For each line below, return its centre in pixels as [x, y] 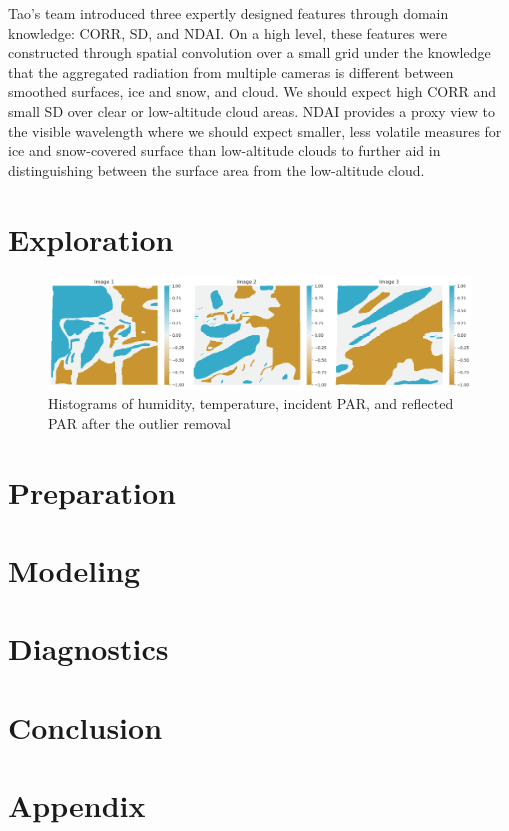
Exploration [91, 238]
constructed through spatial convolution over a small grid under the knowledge [249, 52]
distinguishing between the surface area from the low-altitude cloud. [216, 169]
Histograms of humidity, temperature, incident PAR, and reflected [251, 403]
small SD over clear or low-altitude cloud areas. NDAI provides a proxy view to [251, 110]
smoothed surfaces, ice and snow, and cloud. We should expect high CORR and [252, 91]
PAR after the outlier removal [139, 422]
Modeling [74, 570]
